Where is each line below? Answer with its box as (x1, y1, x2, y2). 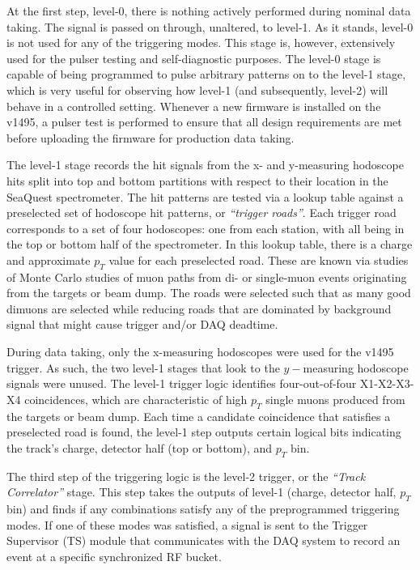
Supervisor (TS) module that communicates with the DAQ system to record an (6, 532, 401, 549)
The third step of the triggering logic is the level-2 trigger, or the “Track (6, 467, 366, 484)
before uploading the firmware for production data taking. (6, 129, 295, 146)
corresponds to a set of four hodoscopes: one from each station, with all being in (6, 219, 405, 236)
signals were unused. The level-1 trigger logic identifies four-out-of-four (6, 375, 357, 392)
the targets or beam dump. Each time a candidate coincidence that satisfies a (6, 407, 391, 424)
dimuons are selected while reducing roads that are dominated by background (6, 300, 392, 317)
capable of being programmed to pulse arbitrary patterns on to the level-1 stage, (6, 66, 406, 83)
